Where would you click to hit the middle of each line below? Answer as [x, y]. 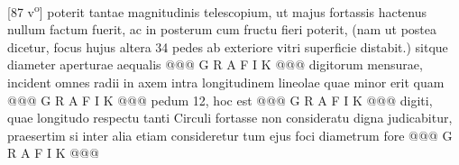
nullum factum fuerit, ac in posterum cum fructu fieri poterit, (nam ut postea [222, 29]
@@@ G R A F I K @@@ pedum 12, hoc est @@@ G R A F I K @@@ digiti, [220, 100]
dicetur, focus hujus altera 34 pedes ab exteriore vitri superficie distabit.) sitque [228, 46]
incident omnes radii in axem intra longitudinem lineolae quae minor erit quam [226, 82]
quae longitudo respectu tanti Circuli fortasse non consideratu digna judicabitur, [230, 118]
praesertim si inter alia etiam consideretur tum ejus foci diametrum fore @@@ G [230, 135]
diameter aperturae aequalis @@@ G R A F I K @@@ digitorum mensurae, [215, 64]
